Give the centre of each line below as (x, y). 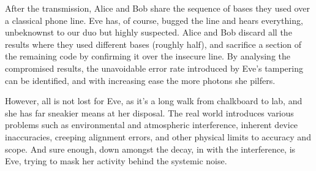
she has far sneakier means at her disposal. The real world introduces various (149, 112)
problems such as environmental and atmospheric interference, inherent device (152, 125)
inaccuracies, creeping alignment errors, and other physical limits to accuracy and (158, 136)
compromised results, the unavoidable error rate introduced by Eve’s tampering (154, 68)
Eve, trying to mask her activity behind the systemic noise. (116, 161)
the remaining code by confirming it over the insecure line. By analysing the (148, 56)
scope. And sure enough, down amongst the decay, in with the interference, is (150, 149)
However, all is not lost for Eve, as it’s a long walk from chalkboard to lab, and (154, 101)
